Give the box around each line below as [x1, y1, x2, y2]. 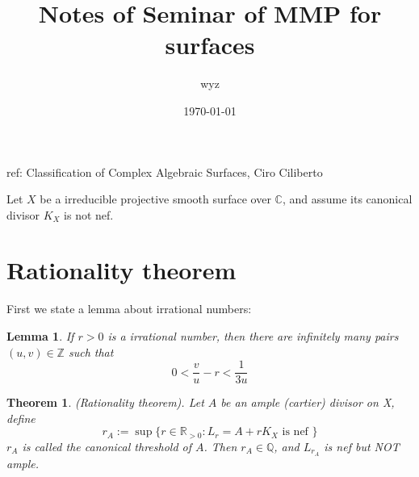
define [6, 409, 36, 426]
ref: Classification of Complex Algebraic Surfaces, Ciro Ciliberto [6, 163, 323, 180]
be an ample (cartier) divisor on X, [220, 394, 395, 411]
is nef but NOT [324, 437, 400, 454]
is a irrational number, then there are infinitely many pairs [107, 328, 399, 344]
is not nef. [64, 206, 114, 223]
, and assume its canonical [282, 190, 413, 207]
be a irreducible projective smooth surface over [40, 190, 271, 207]
